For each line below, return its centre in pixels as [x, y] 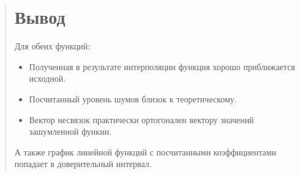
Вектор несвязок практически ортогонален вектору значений [141, 119]
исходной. [47, 78]
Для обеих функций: [52, 46]
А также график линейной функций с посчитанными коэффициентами [145, 152]
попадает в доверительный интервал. [83, 164]
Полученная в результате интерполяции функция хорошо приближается [162, 66]
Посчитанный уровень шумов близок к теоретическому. [133, 98]
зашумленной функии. [70, 131]
